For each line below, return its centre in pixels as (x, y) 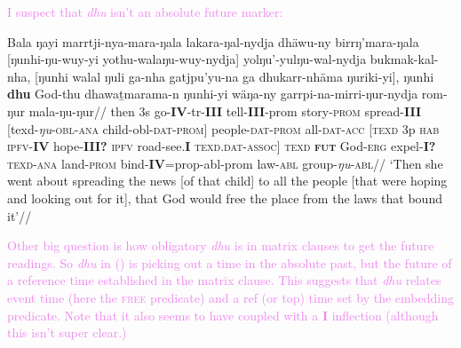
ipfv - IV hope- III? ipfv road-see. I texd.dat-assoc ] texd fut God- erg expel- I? (222, 146)
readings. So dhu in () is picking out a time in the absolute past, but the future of (230, 262)
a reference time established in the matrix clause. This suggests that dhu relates (224, 280)
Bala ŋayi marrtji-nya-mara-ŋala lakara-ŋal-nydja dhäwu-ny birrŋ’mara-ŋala (213, 41)
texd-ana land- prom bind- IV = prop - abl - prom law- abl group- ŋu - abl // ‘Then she (225, 163)
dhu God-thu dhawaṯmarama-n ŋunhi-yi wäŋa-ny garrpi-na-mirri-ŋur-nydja (213, 94)
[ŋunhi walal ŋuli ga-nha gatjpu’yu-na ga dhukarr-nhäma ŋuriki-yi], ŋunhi (234, 76)
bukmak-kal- (404, 59)
